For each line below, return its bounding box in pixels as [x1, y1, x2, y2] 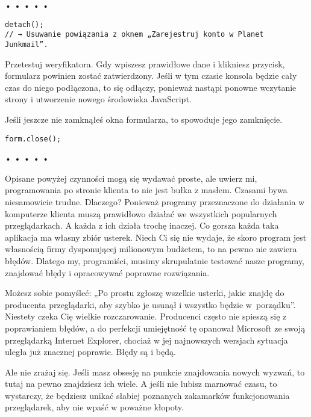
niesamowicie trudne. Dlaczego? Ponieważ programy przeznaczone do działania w [5, 195, 305, 208]
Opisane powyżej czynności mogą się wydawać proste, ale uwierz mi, [5, 171, 257, 184]
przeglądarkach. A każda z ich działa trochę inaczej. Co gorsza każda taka [5, 219, 279, 232]
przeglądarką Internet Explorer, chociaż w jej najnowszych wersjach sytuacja [5, 333, 288, 346]
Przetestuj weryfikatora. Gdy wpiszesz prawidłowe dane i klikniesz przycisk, [5, 57, 285, 70]
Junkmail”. [5, 40, 48, 49]
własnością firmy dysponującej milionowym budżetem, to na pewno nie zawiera [5, 242, 297, 255]
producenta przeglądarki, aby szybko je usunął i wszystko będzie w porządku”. [5, 298, 296, 310]
